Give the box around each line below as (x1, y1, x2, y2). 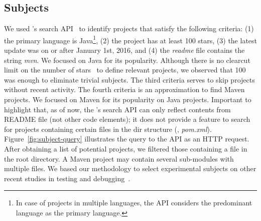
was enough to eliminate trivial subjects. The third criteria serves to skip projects (4, 74, 255, 85)
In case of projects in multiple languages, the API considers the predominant (16, 197, 252, 208)
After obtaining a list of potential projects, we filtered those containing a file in (4, 143, 247, 154)
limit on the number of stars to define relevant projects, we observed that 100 (4, 64, 246, 75)
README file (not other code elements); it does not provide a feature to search (4, 114, 250, 124)
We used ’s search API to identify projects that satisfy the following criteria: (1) (4, 23, 254, 34)
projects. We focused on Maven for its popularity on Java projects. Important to (4, 94, 251, 105)
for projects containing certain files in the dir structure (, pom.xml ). (4, 123, 212, 134)
